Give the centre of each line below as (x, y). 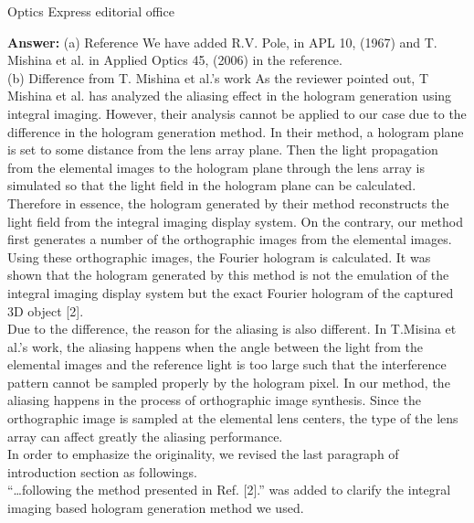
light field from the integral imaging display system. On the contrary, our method (236, 221)
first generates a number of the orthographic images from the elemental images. (230, 239)
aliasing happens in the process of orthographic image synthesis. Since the (214, 400)
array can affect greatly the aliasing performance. (145, 436)
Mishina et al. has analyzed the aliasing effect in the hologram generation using (230, 96)
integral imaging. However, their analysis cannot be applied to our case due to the (237, 113)
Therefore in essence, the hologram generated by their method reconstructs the (228, 203)
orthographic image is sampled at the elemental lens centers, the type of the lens (233, 418)
